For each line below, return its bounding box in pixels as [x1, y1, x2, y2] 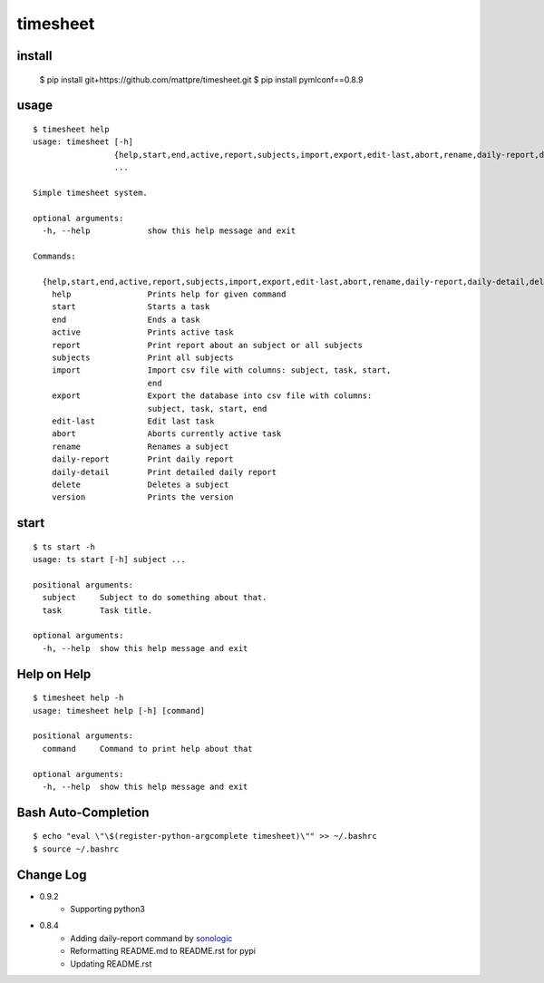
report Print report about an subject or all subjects [51, 340, 363, 350]
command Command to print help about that [42, 744, 253, 754]
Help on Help [16, 667, 92, 682]
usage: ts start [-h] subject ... [33, 554, 186, 565]
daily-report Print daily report [51, 454, 235, 464]
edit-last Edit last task [51, 415, 215, 426]
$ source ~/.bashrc [33, 843, 120, 854]
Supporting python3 [70, 903, 145, 915]
